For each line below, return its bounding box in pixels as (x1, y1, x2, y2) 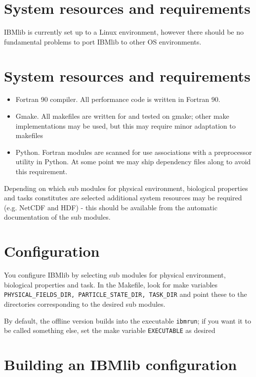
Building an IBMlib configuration (4, 354, 237, 375)
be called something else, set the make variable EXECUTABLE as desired (4, 325, 215, 335)
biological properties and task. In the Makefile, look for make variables (4, 279, 218, 289)
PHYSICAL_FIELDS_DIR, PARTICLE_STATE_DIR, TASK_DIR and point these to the (4, 289, 247, 299)
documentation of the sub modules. (4, 212, 111, 222)
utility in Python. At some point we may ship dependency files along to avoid (15, 156, 251, 167)
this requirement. (15, 166, 68, 176)
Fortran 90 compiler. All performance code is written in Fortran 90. (15, 94, 220, 104)
